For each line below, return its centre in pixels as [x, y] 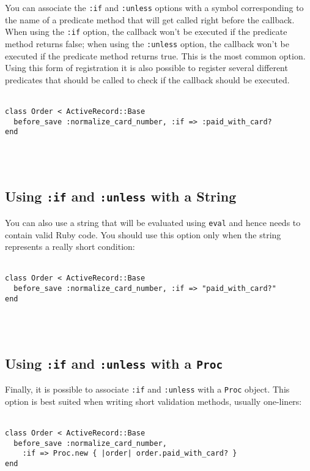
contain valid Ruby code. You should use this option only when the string [143, 234]
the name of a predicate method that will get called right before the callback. [150, 19]
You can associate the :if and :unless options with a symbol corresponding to [154, 7]
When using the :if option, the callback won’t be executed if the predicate [146, 32]
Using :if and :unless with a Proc [114, 363]
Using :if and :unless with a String [121, 196]
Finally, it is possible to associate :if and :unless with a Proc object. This [147, 389]
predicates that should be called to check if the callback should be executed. [147, 79]
